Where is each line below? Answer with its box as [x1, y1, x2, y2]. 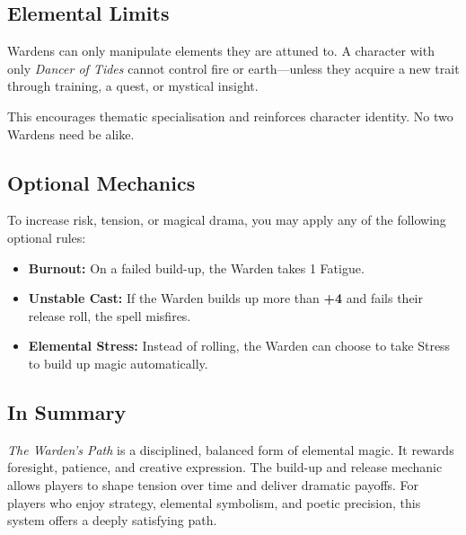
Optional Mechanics [7, 168, 196, 196]
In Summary [7, 397, 127, 425]
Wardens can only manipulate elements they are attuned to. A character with [7, 41, 435, 60]
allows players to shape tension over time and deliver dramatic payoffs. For [7, 475, 419, 494]
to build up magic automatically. [28, 353, 208, 372]
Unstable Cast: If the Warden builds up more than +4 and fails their [28, 289, 423, 308]
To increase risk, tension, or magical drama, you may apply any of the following [7, 210, 446, 229]
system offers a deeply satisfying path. [7, 511, 217, 530]
